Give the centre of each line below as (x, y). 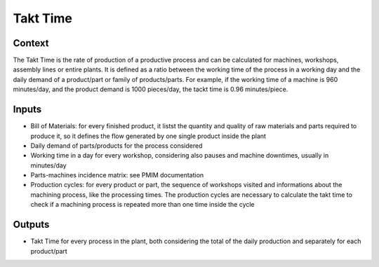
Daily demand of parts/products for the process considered (117, 145)
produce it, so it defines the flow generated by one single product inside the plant (148, 136)
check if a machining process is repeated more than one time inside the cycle (143, 205)
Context (31, 43)
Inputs (27, 110)
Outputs (31, 225)
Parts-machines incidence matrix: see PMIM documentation (117, 175)
